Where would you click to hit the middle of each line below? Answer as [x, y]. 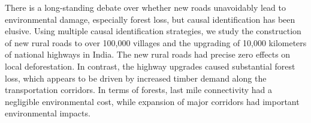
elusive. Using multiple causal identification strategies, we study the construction [153, 31]
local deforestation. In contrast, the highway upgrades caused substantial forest [150, 66]
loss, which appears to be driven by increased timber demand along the [136, 78]
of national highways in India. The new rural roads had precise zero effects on [148, 54]
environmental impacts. [48, 113]
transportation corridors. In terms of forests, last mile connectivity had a [139, 90]
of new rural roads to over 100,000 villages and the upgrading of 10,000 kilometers [156, 42]
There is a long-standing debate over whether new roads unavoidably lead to [145, 7]
